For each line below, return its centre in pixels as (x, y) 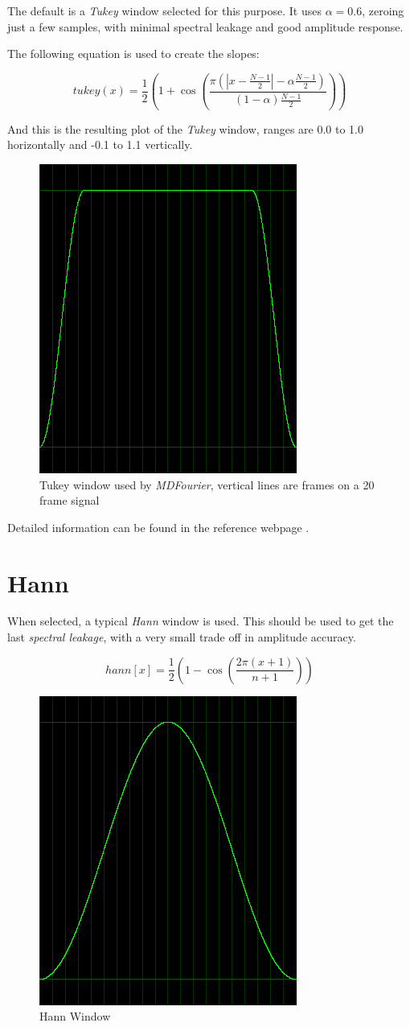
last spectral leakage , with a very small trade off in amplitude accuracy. (182, 637)
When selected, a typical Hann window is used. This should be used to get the (201, 621)
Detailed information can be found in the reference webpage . (158, 527)
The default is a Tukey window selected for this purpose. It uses (164, 10)
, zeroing (383, 10)
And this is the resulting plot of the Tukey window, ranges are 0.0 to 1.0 (185, 128)
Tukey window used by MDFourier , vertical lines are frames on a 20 (207, 484)
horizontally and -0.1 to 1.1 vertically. (100, 144)
